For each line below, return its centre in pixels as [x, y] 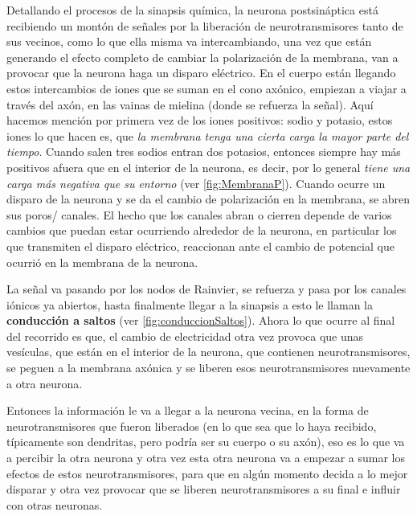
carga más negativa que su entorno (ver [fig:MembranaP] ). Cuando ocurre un [196, 183]
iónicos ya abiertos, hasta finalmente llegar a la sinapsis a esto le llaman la [190, 304]
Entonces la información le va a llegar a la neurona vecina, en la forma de [188, 410]
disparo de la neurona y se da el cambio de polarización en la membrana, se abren [208, 199]
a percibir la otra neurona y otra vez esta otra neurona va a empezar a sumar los [206, 458]
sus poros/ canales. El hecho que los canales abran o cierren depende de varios [199, 214]
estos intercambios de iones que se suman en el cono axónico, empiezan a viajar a [206, 88]
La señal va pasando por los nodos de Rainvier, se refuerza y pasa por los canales [206, 289]
